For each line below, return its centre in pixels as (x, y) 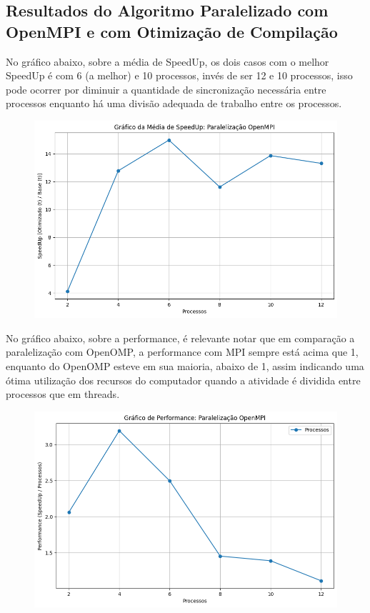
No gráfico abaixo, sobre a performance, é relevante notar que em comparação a (180, 338)
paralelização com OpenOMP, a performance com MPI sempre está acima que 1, (182, 352)
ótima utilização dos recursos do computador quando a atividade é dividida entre (183, 380)
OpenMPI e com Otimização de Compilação (172, 31)
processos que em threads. (63, 394)
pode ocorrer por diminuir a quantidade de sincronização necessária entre (166, 89)
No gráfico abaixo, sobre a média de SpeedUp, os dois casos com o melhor (167, 61)
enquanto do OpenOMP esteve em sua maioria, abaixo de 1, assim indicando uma (185, 366)
